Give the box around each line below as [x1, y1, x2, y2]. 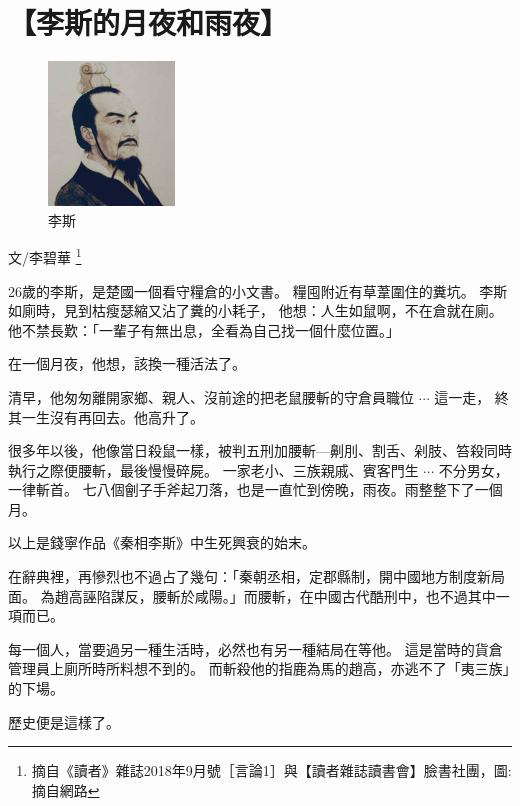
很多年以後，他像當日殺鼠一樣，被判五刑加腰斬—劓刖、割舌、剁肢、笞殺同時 [8, 440, 512, 461]
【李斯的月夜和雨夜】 [8, 2, 289, 43]
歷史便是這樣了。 [8, 711, 120, 732]
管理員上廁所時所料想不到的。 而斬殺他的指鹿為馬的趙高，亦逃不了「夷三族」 [8, 658, 510, 679]
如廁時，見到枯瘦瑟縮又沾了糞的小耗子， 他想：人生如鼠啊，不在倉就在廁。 [8, 300, 503, 321]
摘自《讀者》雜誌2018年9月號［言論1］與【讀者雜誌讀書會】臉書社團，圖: [31, 760, 512, 781]
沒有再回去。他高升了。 [49, 406, 204, 427]
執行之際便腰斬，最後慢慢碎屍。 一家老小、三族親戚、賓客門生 [8, 459, 419, 480]
